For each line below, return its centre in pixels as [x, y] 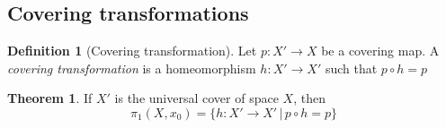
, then [309, 98]
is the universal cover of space [196, 98]
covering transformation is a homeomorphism [132, 68]
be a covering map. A [380, 51]
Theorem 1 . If [50, 98]
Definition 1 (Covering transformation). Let [132, 51]
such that [351, 68]
